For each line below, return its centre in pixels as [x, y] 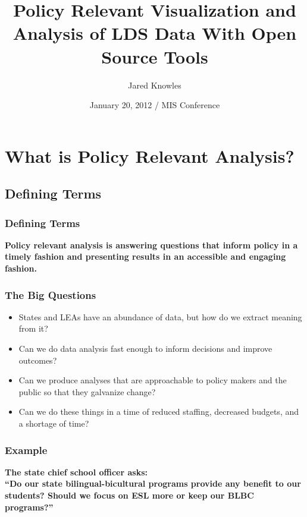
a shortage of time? [54, 423]
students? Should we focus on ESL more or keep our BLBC [129, 495]
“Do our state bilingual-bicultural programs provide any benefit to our [153, 483]
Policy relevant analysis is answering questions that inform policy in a [151, 245]
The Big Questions [51, 294]
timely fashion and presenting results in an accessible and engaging [145, 256]
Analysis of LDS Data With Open [155, 33]
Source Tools [155, 56]
